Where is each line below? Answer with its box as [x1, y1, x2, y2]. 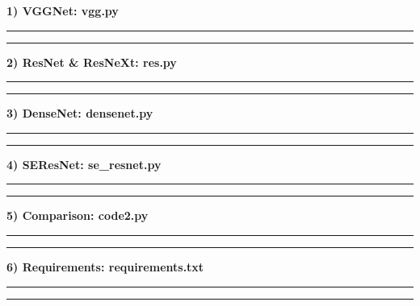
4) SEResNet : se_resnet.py [6, 155, 162, 172]
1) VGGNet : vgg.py [6, 2, 119, 19]
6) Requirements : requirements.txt [6, 258, 204, 275]
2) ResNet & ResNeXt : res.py [6, 53, 177, 70]
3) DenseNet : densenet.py [6, 105, 153, 122]
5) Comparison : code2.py [6, 207, 149, 224]
